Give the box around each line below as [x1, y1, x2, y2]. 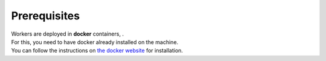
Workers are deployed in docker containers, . [11, 30, 124, 37]
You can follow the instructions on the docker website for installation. [11, 47, 184, 54]
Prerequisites [11, 9, 80, 22]
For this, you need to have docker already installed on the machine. [11, 38, 179, 45]
